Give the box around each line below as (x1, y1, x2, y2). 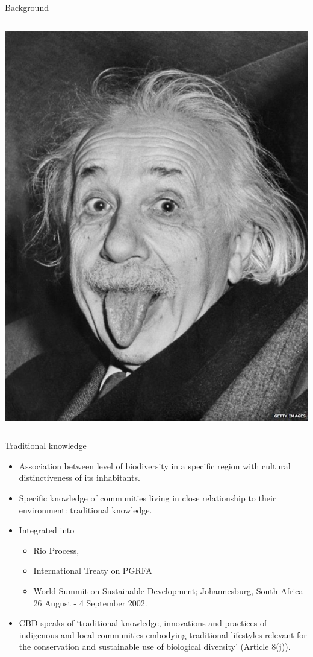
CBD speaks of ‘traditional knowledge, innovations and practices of (19, 617, 267, 629)
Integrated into (19, 524, 75, 536)
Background (5, 1, 49, 13)
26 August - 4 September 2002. (33, 596, 147, 609)
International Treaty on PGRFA (33, 564, 152, 577)
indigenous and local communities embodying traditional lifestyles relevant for (19, 628, 307, 641)
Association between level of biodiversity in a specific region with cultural (19, 459, 291, 472)
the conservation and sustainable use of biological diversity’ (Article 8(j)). (19, 640, 291, 653)
